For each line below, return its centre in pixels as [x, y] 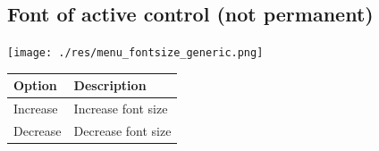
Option [35, 85]
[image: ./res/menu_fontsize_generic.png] [135, 53]
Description [110, 85]
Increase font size [121, 109]
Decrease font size [122, 131]
